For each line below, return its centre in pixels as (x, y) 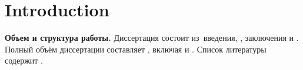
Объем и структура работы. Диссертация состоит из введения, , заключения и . (152, 38)
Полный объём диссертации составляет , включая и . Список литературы (136, 49)
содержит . (24, 60)
